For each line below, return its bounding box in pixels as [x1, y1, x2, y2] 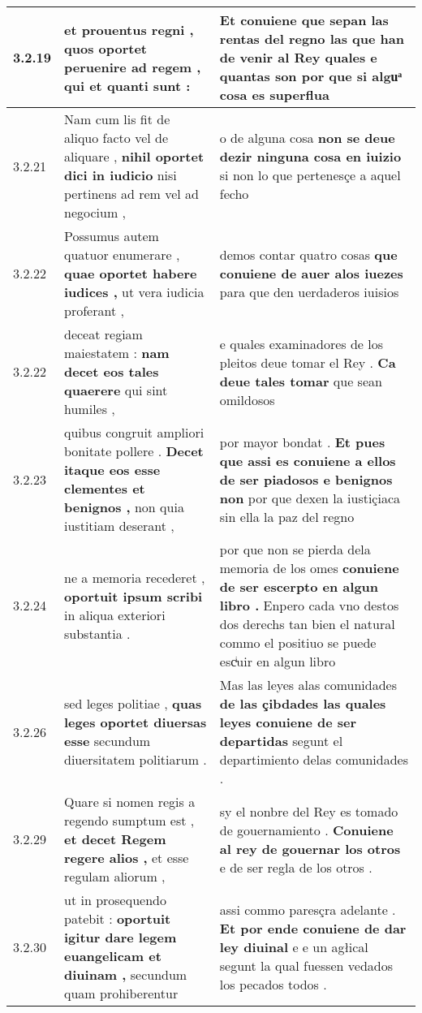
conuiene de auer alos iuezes [219, 264, 403, 282]
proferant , [64, 301, 124, 320]
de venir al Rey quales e [219, 48, 377, 67]
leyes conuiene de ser [219, 713, 357, 731]
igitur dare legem [64, 928, 177, 946]
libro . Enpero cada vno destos [219, 596, 399, 614]
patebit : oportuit [64, 909, 171, 928]
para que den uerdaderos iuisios [219, 282, 399, 301]
